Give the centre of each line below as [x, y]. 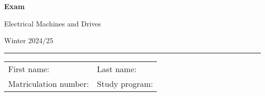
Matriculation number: [49, 83]
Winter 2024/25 [29, 40]
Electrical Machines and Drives [53, 23]
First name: [29, 69]
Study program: [125, 83]
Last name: [117, 69]
